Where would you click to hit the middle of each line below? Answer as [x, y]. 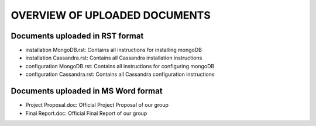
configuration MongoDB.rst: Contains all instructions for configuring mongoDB [120, 66]
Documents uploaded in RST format [77, 36]
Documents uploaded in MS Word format [87, 91]
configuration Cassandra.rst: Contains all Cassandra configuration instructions [120, 74]
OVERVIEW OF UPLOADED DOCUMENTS [111, 15]
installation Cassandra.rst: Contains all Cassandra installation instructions [114, 58]
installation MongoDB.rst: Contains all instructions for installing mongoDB [114, 50]
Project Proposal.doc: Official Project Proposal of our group [97, 105]
